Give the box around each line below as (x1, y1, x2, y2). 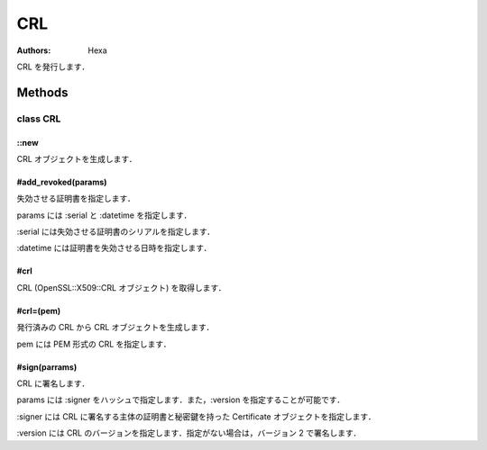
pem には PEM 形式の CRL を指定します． (16, 338, 171, 349)
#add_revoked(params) (16, 176, 107, 187)
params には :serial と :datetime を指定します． (16, 210, 192, 220)
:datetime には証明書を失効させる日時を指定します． (16, 243, 212, 254)
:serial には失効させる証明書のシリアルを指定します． (16, 226, 216, 238)
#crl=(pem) (16, 305, 61, 316)
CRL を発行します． (16, 61, 90, 72)
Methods (16, 85, 69, 100)
